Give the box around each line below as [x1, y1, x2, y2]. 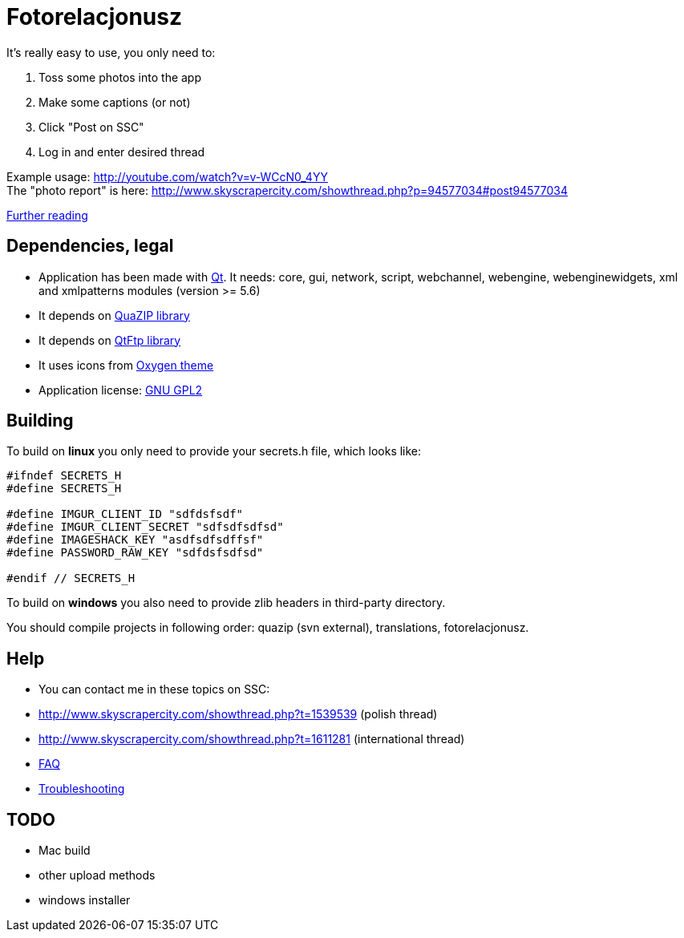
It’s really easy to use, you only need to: [6, 45, 216, 59]
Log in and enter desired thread [38, 144, 205, 159]
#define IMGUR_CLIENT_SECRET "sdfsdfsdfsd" [6, 520, 284, 534]
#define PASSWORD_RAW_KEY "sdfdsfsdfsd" [6, 546, 264, 560]
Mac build [38, 843, 91, 858]
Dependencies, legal [6, 236, 174, 257]
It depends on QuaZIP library [38, 308, 190, 322]
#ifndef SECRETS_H [6, 469, 122, 483]
